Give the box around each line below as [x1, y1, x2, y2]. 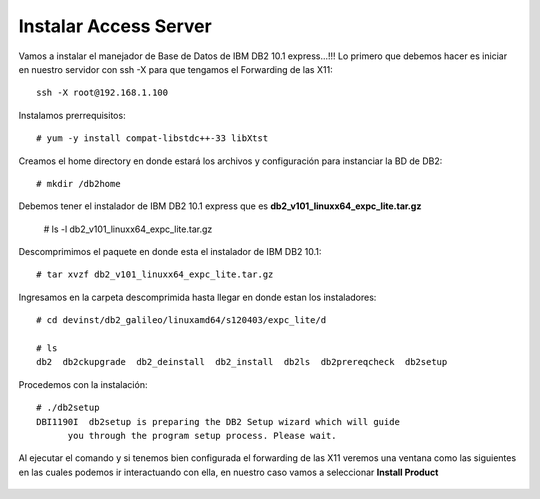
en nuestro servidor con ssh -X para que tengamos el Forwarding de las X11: [18, 63, 334, 75]
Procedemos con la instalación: [18, 378, 148, 390]
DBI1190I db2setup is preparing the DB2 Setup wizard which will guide [36, 416, 400, 427]
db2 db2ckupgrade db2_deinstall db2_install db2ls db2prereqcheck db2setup [36, 356, 448, 368]
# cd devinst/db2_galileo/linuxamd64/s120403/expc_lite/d [36, 315, 327, 326]
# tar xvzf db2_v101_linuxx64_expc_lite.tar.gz [36, 269, 274, 280]
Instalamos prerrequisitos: [18, 109, 126, 121]
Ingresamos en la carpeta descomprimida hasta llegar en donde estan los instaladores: [18, 291, 377, 303]
